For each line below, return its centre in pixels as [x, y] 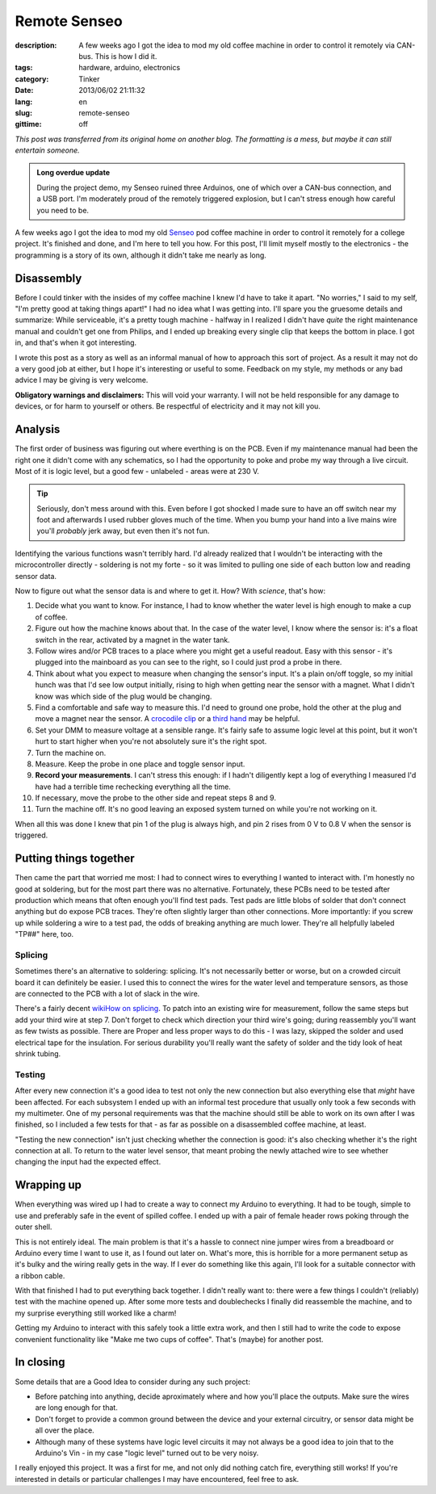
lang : [24, 102]
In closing [40, 1362]
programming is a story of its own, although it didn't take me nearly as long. [140, 255]
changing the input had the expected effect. [88, 1162]
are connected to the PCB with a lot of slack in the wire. [107, 994]
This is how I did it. [126, 56]
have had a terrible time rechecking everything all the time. [133, 787]
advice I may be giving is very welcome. [82, 380]
